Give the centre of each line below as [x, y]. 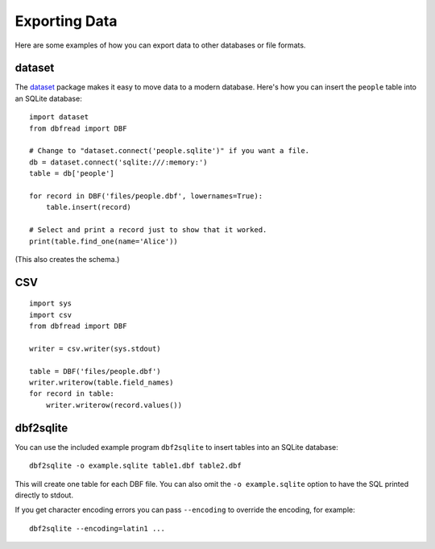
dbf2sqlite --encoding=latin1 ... [97, 528]
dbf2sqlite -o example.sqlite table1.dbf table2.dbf [135, 466]
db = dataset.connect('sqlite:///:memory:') [119, 162]
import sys [51, 304]
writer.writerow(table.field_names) [101, 383]
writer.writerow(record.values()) [114, 405]
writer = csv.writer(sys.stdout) [95, 348]
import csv [51, 315]
